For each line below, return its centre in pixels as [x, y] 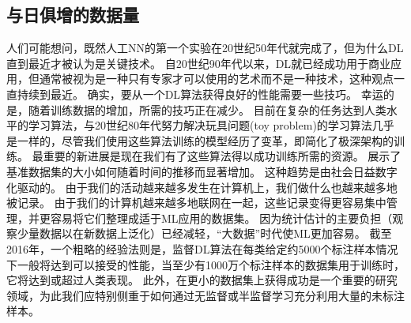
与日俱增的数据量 [73, 15]
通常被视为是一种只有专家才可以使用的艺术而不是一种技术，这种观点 [216, 79]
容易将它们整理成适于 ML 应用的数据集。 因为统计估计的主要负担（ [221, 218]
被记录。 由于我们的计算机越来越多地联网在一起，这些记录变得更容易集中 [196, 203]
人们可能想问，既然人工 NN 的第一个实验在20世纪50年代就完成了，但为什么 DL [205, 48]
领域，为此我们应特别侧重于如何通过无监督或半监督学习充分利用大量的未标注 [205, 295]
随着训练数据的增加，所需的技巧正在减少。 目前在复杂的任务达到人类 [207, 109]
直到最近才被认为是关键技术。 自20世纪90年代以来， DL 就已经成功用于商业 [199, 63]
